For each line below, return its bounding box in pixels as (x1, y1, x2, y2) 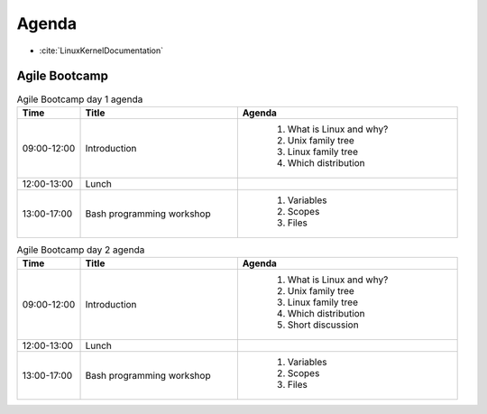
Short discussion (287, 318, 360, 331)
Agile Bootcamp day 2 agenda (16, 244, 145, 256)
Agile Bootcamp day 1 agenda (16, 93, 143, 106)
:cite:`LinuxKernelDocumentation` (39, 45, 164, 56)
